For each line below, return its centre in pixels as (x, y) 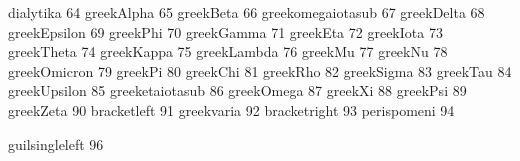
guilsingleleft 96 (56, 143)
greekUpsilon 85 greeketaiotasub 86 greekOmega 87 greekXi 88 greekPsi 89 (237, 90)
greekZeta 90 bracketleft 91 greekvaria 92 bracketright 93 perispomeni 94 (231, 109)
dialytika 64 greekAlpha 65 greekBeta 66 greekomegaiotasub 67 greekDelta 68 (246, 12)
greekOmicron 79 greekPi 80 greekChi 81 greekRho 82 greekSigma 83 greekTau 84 (260, 70)
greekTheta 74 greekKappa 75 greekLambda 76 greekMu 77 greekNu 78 (228, 51)
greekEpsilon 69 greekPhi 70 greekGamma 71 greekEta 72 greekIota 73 (225, 31)
